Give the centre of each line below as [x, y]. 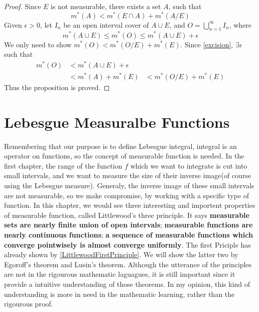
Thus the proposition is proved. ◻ [57, 87]
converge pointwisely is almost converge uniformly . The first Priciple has [127, 244]
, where [240, 24]
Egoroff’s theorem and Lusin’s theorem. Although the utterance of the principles [128, 264]
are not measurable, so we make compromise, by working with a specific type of [127, 195]
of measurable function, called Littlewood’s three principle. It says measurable [127, 215]
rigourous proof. [29, 304]
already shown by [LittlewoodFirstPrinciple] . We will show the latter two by [121, 254]
